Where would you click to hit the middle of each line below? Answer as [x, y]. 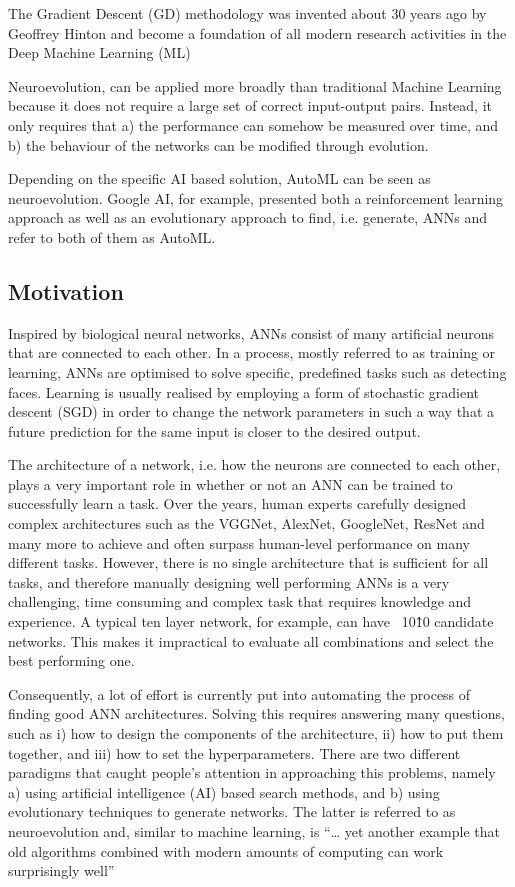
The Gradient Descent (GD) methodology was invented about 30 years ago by [247, 13]
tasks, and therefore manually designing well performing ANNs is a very [229, 581]
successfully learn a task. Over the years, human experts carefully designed [237, 503]
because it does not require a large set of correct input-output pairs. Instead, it [250, 105]
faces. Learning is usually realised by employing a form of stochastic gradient [243, 391]
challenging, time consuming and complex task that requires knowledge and [240, 601]
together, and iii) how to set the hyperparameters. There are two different [234, 752]
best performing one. [71, 660]
